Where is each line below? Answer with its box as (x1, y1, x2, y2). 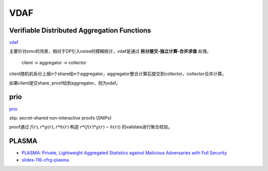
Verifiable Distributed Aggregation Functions (9, 26, 151, 35)
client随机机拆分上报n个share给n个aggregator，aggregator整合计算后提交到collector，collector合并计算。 (9, 71, 227, 77)
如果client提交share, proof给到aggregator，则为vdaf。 (9, 80, 121, 86)
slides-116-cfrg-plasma (21, 157, 69, 163)
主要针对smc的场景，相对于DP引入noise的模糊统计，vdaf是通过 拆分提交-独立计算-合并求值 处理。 (9, 48, 211, 54)
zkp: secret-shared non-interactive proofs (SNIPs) (9, 115, 112, 121)
